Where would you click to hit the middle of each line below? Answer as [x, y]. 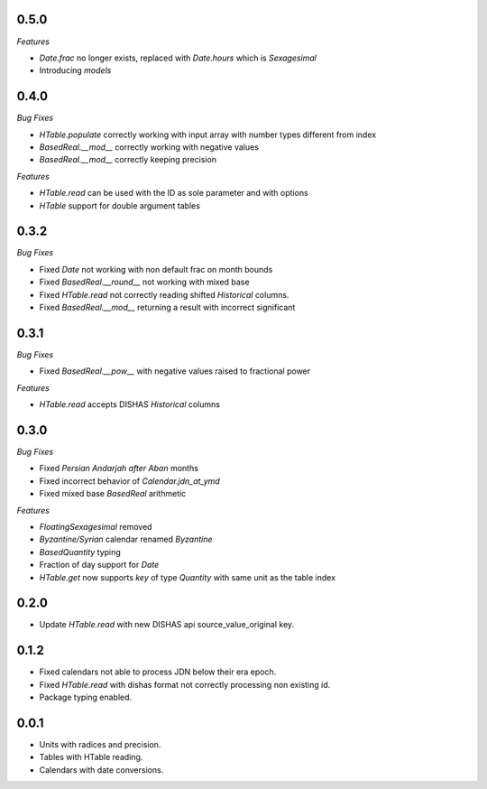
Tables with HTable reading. [91, 757]
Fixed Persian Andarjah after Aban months [119, 469]
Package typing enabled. [86, 697]
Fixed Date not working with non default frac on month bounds [156, 269]
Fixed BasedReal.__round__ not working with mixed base [144, 282]
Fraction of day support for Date [99, 565]
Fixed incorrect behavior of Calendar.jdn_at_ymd [129, 481]
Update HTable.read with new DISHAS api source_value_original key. [167, 625]
